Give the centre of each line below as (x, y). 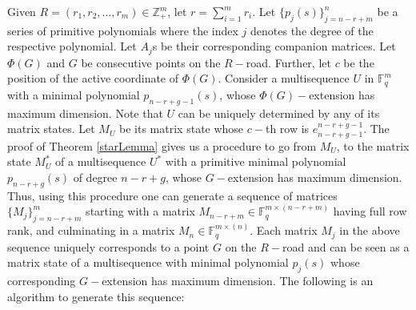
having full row (370, 211)
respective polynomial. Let (72, 46)
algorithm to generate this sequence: (96, 296)
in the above (370, 230)
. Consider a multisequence (284, 78)
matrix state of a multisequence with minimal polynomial (148, 262)
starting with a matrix (140, 211)
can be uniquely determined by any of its (279, 113)
